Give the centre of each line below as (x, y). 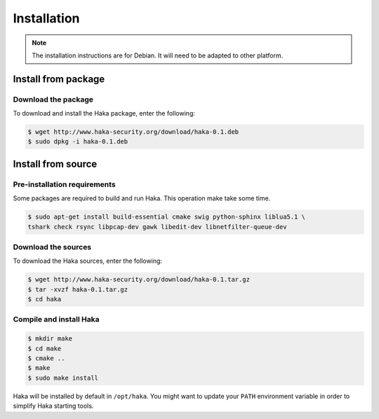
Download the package (53, 99)
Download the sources (52, 247)
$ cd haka (45, 299)
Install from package (59, 79)
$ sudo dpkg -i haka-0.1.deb (78, 142)
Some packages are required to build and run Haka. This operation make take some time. (142, 198)
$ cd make (45, 348)
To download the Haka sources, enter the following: (88, 261)
